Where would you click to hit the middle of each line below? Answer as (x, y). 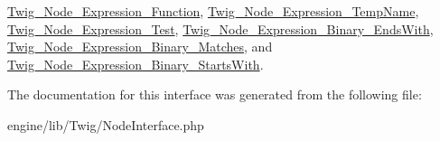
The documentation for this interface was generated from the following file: (215, 94)
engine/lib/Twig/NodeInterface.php (106, 124)
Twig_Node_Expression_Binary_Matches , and (140, 47)
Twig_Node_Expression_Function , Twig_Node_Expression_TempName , (213, 11)
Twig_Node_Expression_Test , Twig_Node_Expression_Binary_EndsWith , (220, 28)
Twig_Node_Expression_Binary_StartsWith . (136, 64)
